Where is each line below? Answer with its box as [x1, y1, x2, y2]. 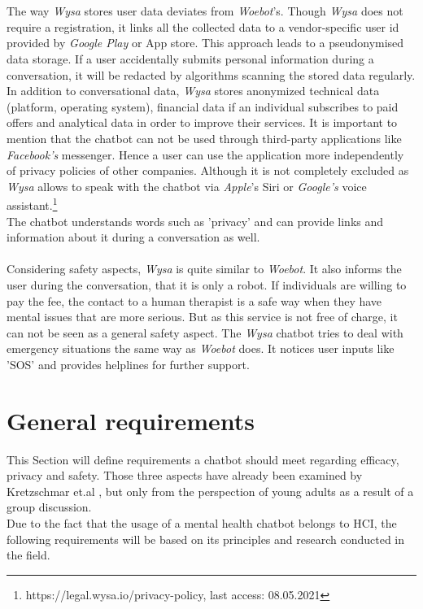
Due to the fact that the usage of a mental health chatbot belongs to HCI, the [7, 515, 397, 531]
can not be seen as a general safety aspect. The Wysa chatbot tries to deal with [7, 324, 403, 341]
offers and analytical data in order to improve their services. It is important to [7, 114, 398, 131]
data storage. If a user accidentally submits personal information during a [7, 50, 374, 67]
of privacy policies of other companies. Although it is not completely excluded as [7, 162, 409, 179]
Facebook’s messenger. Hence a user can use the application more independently [7, 146, 404, 163]
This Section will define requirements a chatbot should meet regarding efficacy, [7, 450, 399, 468]
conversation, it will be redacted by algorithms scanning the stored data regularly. [7, 66, 416, 83]
